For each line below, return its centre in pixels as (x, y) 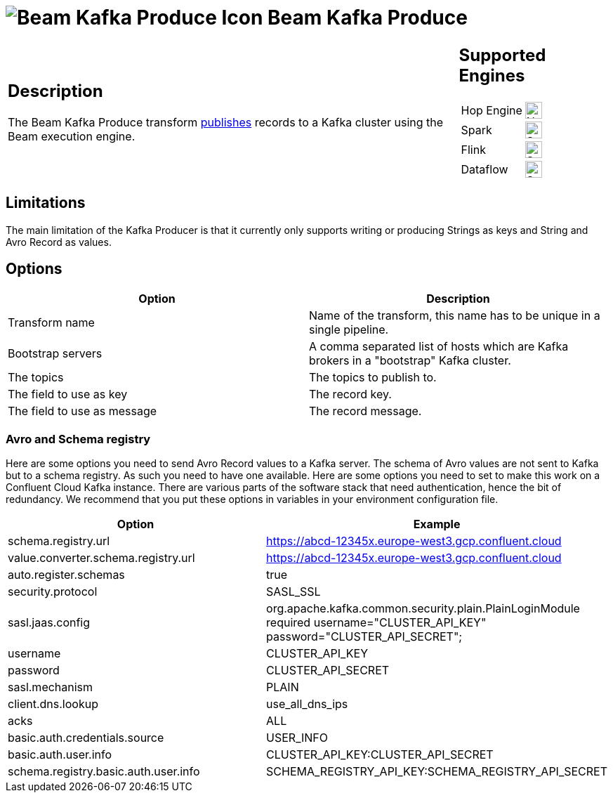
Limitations (46, 203)
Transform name (51, 323)
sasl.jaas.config (49, 623)
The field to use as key (68, 394)
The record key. (350, 394)
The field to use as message (83, 411)
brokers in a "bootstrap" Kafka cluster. (410, 361)
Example (437, 524)
